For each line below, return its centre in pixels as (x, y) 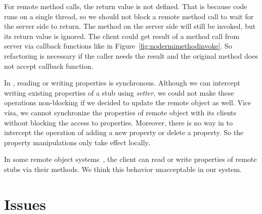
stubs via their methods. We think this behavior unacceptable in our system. (123, 169)
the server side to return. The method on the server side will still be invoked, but (130, 26)
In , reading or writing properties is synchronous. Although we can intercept (122, 83)
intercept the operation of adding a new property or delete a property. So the (124, 132)
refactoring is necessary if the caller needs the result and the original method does (131, 55)
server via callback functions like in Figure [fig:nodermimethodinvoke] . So (118, 46)
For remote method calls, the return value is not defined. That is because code (126, 6)
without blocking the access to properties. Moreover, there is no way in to (118, 122)
